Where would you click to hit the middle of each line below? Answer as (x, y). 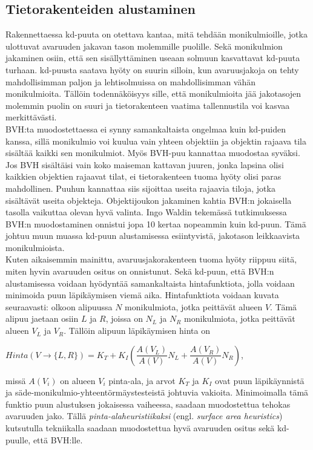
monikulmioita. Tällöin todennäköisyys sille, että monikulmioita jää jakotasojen (153, 93)
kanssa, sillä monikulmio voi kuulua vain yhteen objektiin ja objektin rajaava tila (156, 141)
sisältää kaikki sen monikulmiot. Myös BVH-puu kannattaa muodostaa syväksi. (153, 153)
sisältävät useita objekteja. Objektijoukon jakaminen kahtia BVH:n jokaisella (149, 200)
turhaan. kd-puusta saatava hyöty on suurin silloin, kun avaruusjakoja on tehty (152, 69)
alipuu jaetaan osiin (42, 318)
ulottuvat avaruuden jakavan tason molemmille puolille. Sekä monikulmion (144, 46)
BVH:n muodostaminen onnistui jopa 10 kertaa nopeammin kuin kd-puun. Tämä (156, 223)
